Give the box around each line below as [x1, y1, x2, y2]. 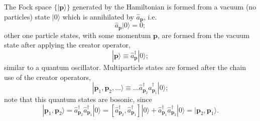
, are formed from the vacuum [157, 29, 250, 40]
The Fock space [4, 1, 52, 11]
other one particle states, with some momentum [4, 29, 151, 40]
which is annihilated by [62, 11, 134, 21]
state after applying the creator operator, [4, 39, 131, 50]
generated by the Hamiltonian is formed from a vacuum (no [72, 1, 256, 11]
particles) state [4, 11, 50, 21]
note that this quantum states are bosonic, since [4, 94, 152, 104]
